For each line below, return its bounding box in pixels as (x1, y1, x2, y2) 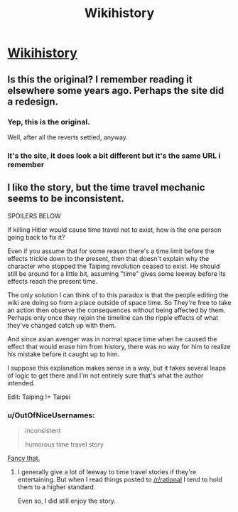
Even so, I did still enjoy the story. (17, 496, 116, 505)
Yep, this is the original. (7, 117, 90, 127)
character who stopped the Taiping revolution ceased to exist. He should (7, 262, 220, 270)
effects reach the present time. (7, 277, 98, 285)
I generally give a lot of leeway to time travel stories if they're (17, 467, 197, 476)
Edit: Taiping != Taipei (7, 393, 71, 401)
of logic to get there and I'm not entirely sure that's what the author (7, 371, 204, 380)
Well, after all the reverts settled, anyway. (7, 133, 128, 142)
